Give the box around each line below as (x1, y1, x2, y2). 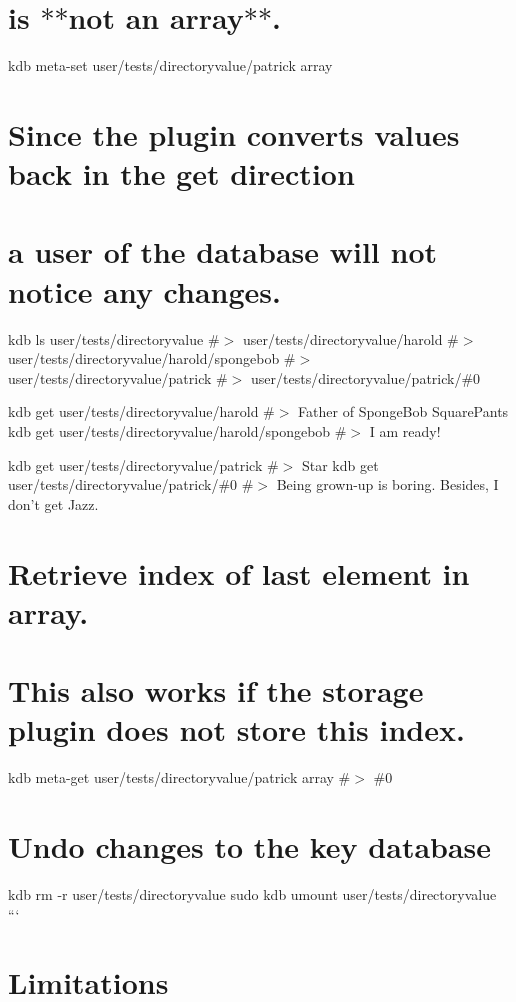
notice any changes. (8, 270, 281, 311)
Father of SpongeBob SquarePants (298, 401, 509, 422)
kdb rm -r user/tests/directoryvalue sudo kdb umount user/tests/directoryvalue (8, 883, 497, 904)
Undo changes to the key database (8, 826, 492, 866)
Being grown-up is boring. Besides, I (276, 474, 499, 495)
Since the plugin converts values (8, 113, 460, 154)
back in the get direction (8, 153, 355, 194)
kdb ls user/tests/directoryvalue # (8, 328, 220, 349)
